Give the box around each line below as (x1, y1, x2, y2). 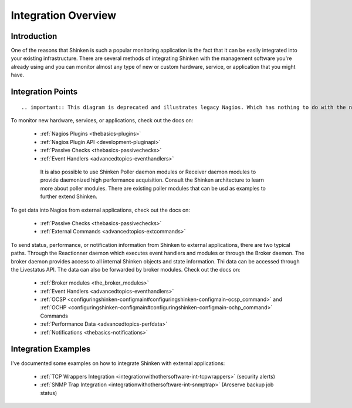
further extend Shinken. (40, 193, 98, 200)
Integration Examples (11, 344, 91, 354)
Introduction (11, 31, 57, 41)
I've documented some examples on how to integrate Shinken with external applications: (11, 359, 225, 367)
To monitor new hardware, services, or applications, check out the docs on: (11, 117, 194, 124)
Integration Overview (11, 9, 117, 22)
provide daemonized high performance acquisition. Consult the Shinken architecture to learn (40, 176, 264, 183)
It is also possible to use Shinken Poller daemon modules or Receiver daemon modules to (40, 168, 256, 175)
